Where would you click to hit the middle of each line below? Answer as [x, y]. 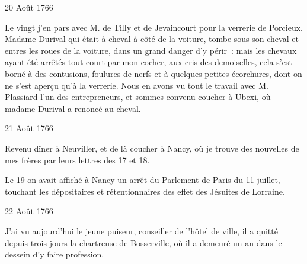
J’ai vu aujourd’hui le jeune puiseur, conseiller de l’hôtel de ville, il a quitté [141, 231]
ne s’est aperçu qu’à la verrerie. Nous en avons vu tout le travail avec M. [137, 85]
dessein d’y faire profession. [55, 254]
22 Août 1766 [29, 211]
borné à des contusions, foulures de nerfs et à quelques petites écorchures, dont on [153, 73]
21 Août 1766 [29, 128]
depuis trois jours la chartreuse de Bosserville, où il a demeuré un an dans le [143, 242]
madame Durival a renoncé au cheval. [73, 108]
